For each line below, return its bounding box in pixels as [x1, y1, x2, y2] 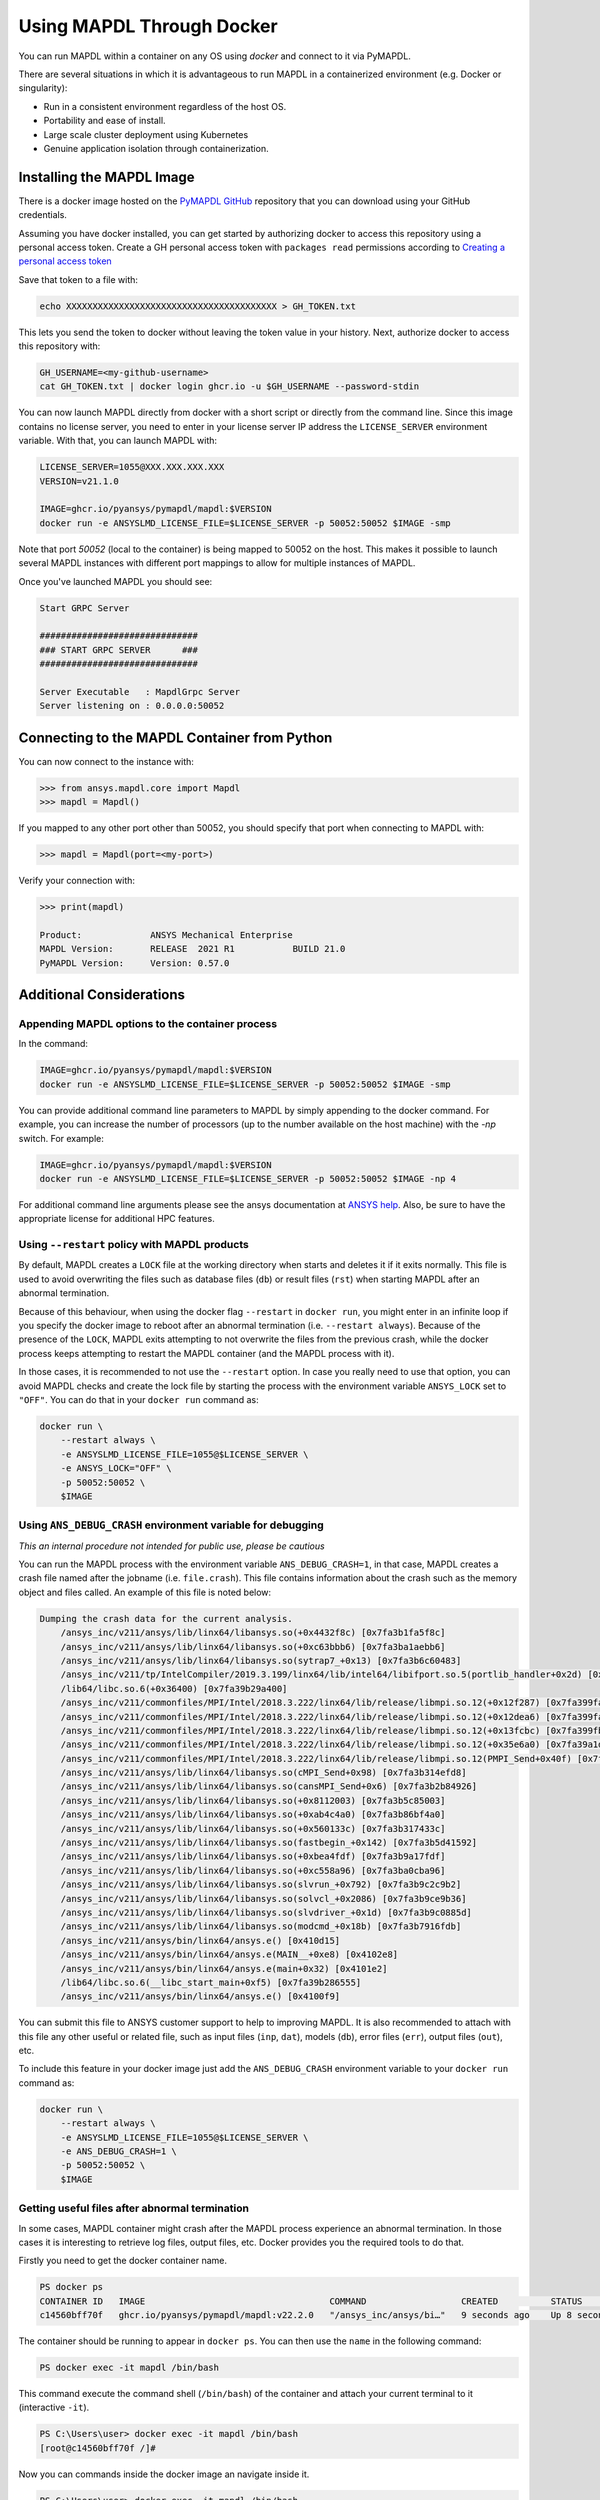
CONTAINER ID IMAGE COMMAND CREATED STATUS [39, 2295, 583, 2307]
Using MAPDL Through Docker [18, 15, 279, 37]
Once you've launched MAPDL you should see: [18, 575, 213, 587]
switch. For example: [18, 1132, 105, 1144]
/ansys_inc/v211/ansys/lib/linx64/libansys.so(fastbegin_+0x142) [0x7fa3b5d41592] [60, 1837, 478, 1849]
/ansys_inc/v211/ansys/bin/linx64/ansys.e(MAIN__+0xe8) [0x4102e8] [60, 1949, 399, 1960]
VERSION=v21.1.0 [39, 475, 120, 487]
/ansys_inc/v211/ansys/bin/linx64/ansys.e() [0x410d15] [60, 1935, 341, 1946]
